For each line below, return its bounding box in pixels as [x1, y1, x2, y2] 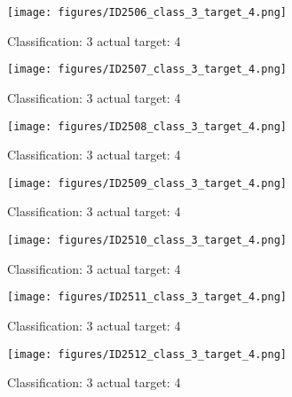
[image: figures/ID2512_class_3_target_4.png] [7, 347, 287, 361]
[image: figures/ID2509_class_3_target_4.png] [7, 176, 287, 190]
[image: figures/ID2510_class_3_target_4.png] [7, 234, 287, 246]
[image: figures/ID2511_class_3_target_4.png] [7, 291, 287, 304]
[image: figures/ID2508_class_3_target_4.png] [7, 120, 287, 133]
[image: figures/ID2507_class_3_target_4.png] [7, 63, 287, 76]
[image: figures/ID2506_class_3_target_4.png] [7, 6, 287, 19]
